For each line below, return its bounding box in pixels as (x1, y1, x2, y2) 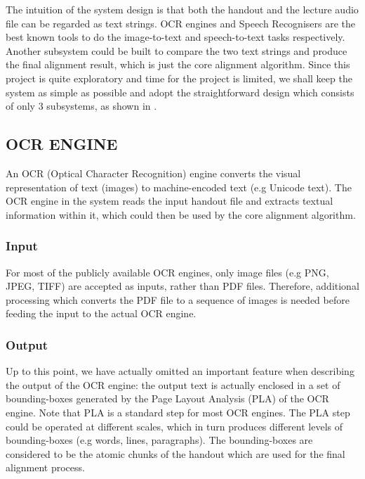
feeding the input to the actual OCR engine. (6, 306, 197, 321)
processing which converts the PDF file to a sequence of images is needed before (6, 292, 350, 307)
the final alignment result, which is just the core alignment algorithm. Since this (6, 57, 350, 72)
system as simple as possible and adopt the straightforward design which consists (6, 84, 354, 99)
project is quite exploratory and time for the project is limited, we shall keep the (6, 70, 352, 85)
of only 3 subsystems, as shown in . (6, 98, 157, 113)
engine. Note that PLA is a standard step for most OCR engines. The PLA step (6, 404, 350, 419)
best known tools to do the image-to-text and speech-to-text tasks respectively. (6, 30, 345, 44)
